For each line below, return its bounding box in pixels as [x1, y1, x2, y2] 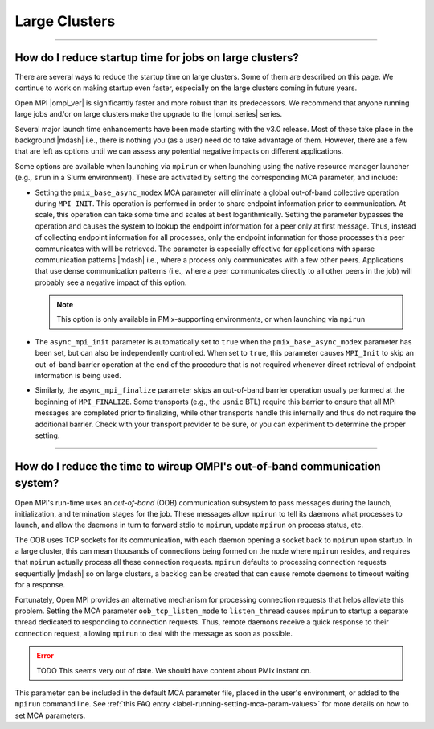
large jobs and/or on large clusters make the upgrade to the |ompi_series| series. [14, 109, 283, 119]
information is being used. [35, 371, 122, 381]
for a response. [14, 580, 66, 590]
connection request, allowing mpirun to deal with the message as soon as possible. [14, 628, 293, 638]
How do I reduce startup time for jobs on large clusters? [14, 51, 299, 64]
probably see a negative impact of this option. [35, 278, 187, 287]
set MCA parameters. [14, 710, 86, 720]
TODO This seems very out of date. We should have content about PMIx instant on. [36, 665, 312, 675]
